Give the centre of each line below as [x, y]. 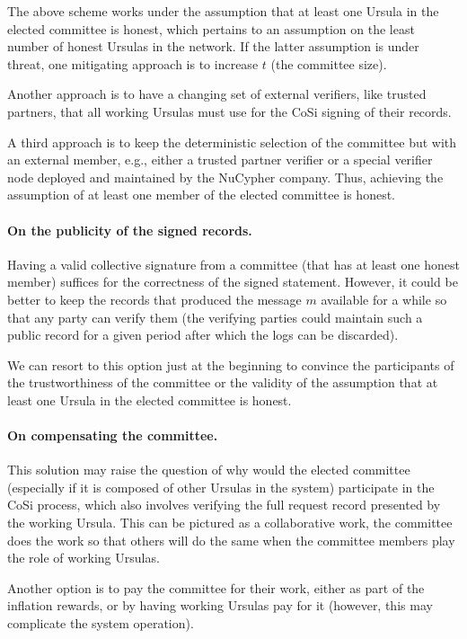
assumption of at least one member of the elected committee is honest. [202, 195]
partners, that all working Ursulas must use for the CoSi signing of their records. [229, 111]
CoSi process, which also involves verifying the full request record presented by [224, 505]
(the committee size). [329, 63]
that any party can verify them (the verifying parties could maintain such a [215, 317]
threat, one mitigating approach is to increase [133, 63]
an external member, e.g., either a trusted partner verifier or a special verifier [220, 160]
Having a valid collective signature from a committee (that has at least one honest [233, 264]
